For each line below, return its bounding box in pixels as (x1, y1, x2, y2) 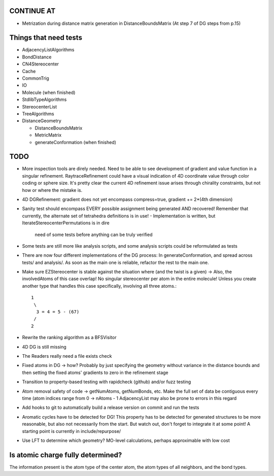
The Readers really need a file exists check (22, 353, 112, 359)
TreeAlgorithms (22, 111, 54, 117)
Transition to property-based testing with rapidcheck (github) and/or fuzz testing (22, 379, 191, 385)
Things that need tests (9, 33, 82, 42)
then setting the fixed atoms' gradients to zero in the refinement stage (22, 369, 168, 376)
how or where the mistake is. (22, 187, 83, 193)
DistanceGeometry (22, 118, 62, 124)
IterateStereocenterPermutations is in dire (22, 220, 110, 226)
